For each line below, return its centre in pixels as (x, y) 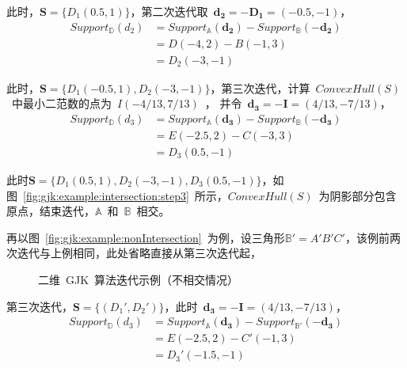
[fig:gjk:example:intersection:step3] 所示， (126, 195)
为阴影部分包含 (358, 195)
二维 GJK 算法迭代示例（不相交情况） (139, 279)
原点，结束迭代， (51, 211)
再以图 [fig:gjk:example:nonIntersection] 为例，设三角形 (146, 237)
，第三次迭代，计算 (260, 87)
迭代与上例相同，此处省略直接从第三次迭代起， (139, 253)
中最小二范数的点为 (61, 103)
